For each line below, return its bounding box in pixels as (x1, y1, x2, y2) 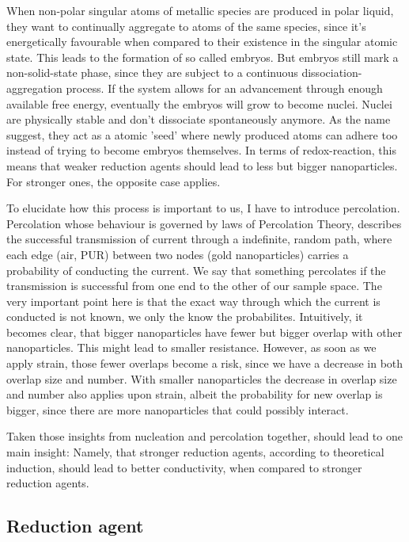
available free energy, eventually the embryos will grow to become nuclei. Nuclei (6, 95, 392, 112)
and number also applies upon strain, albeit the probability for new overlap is (6, 386, 383, 403)
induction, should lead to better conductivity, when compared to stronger (6, 459, 362, 475)
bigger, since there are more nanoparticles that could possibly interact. (6, 401, 349, 418)
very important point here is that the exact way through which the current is (6, 292, 381, 309)
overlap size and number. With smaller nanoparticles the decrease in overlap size (6, 370, 397, 387)
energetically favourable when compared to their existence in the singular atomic (6, 33, 398, 50)
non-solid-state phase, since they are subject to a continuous (6, 64, 298, 81)
